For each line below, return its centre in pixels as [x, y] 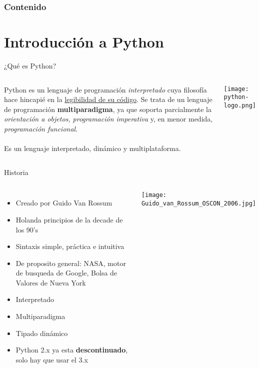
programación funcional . [41, 128]
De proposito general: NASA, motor [71, 263]
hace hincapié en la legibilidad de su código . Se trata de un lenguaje [108, 99]
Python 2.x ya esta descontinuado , [72, 350]
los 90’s [27, 229]
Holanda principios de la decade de [69, 219]
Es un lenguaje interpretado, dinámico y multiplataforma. [92, 148]
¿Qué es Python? [30, 65]
